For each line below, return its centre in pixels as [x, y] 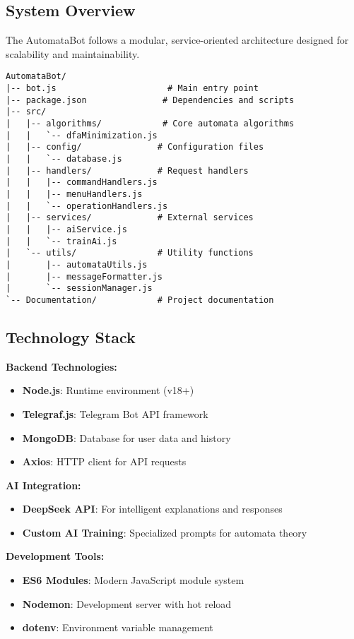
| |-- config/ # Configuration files [135, 147]
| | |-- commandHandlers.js [82, 183]
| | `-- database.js [64, 159]
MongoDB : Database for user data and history [126, 437]
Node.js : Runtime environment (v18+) [108, 390]
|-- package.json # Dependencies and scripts [150, 100]
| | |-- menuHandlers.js [74, 194]
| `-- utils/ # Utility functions [130, 253]
